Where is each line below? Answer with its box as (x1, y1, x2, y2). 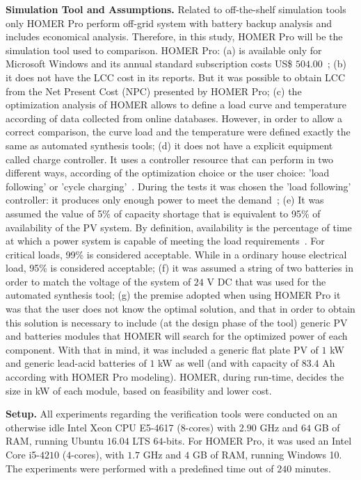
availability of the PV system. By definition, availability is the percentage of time (6, 220, 352, 234)
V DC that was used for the (207, 274, 326, 288)
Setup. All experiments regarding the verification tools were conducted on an (6, 406, 337, 421)
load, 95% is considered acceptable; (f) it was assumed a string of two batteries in (6, 260, 353, 275)
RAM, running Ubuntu (6, 433, 104, 448)
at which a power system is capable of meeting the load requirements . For (6, 233, 325, 248)
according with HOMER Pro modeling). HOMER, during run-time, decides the (6, 370, 344, 384)
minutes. (294, 461, 331, 475)
